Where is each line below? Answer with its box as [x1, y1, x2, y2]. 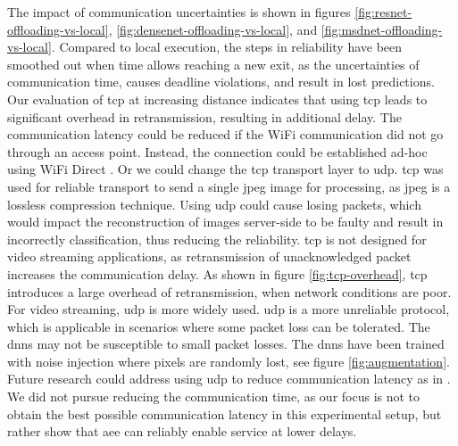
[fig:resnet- [354, 3, 412, 21]
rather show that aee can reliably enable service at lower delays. [7, 422, 357, 441]
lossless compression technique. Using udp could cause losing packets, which [7, 194, 421, 213]
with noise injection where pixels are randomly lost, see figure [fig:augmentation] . [7, 351, 450, 370]
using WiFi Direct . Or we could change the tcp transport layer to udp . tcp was [7, 160, 444, 178]
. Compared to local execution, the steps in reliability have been [51, 37, 403, 56]
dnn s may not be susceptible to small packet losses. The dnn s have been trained [7, 334, 445, 353]
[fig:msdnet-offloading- [321, 20, 443, 38]
